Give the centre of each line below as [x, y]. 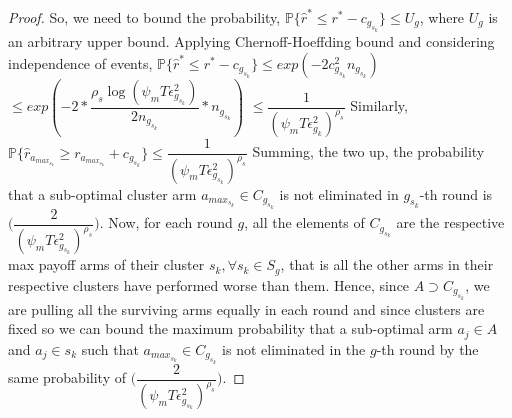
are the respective [450, 222]
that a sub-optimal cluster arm [102, 193]
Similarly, [379, 105]
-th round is [456, 193]
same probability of [67, 377]
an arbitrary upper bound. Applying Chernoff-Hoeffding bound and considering [251, 41]
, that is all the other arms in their [387, 264]
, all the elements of [304, 222]
